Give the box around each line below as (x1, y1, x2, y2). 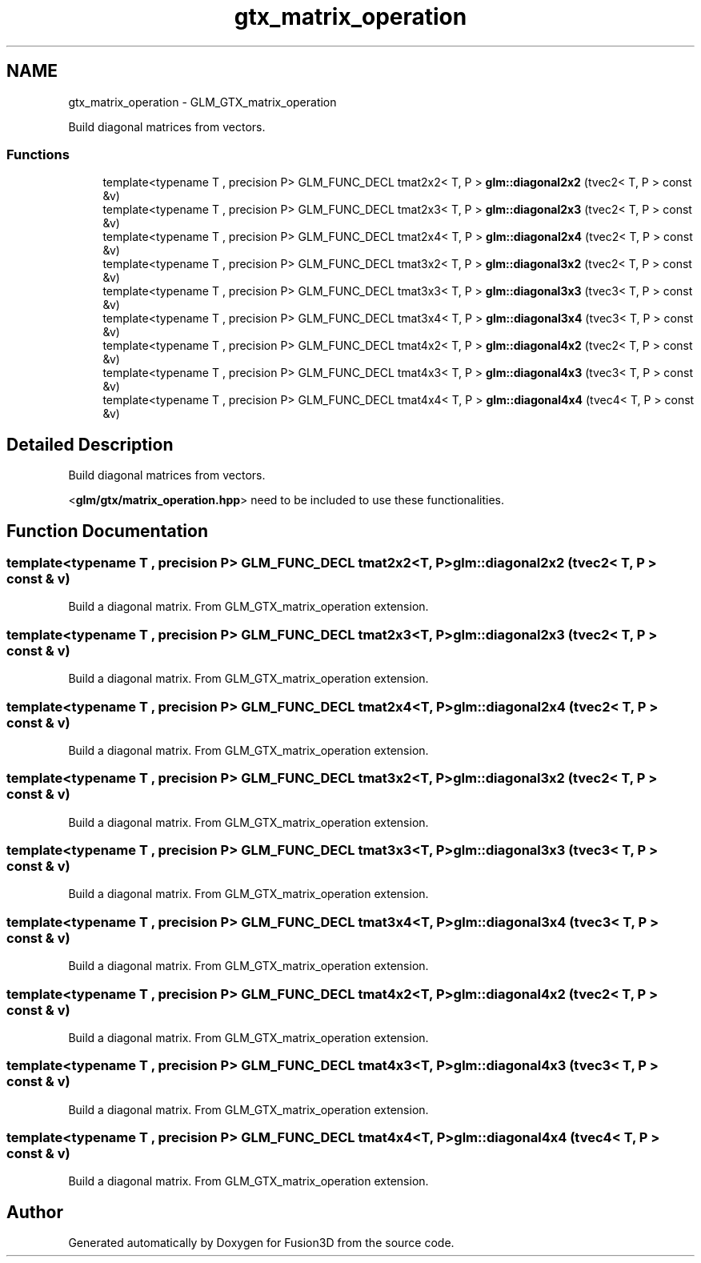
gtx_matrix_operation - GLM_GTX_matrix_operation (68, 94, 337, 109)
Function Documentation (6, 520, 208, 541)
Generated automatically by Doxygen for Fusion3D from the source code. (68, 1236, 455, 1250)
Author (6, 1201, 63, 1222)
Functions (6, 146, 70, 162)
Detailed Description (6, 434, 174, 455)
